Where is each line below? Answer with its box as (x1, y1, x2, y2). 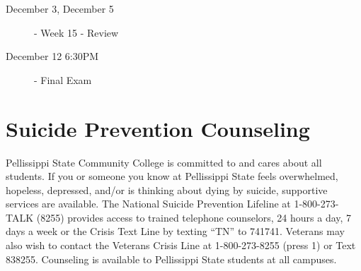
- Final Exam (34, 72, 92, 87)
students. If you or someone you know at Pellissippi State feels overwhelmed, (6, 169, 338, 183)
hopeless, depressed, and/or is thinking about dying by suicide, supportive (6, 182, 328, 197)
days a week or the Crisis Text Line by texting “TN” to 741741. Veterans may (6, 224, 345, 239)
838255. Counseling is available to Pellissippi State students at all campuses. (6, 251, 337, 266)
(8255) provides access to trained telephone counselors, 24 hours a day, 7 (36, 210, 352, 224)
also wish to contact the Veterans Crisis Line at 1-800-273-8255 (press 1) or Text (6, 238, 356, 253)
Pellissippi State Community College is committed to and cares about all (6, 155, 322, 169)
